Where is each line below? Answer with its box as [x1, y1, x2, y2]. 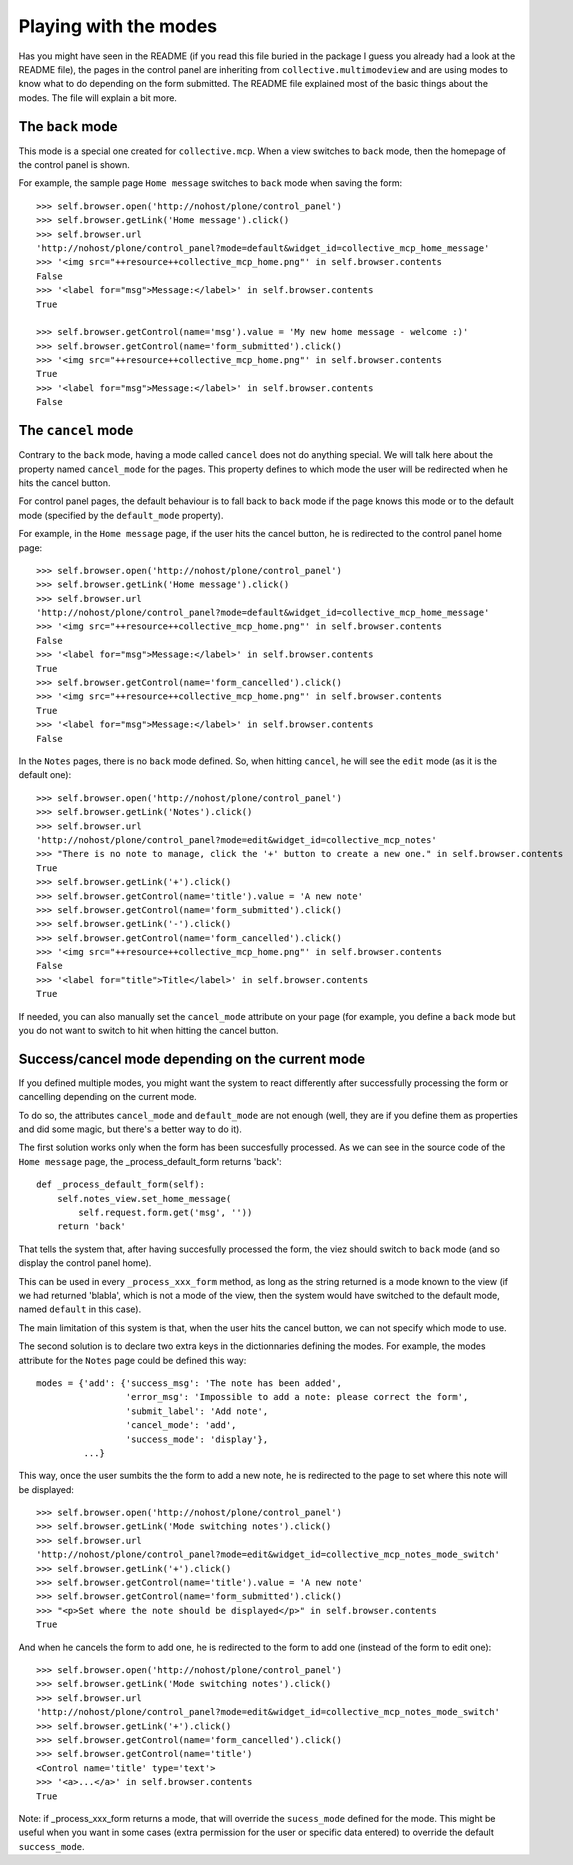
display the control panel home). [18, 1257, 152, 1269]
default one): [18, 769, 72, 781]
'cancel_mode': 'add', [125, 1420, 237, 1431]
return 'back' [56, 1221, 127, 1232]
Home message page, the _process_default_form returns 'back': [18, 1155, 282, 1167]
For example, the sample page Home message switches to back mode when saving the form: [18, 177, 403, 189]
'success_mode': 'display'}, [125, 1433, 269, 1445]
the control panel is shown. [18, 159, 130, 171]
